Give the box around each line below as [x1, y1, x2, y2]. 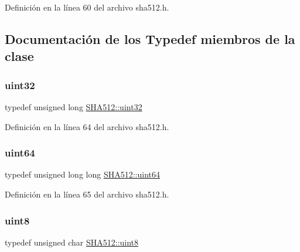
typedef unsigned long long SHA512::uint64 [5, 168, 160, 181]
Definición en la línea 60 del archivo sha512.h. [5, 1, 169, 13]
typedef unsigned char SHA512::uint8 [5, 236, 139, 248]
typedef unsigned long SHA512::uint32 [5, 100, 142, 113]
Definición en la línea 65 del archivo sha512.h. [5, 188, 169, 200]
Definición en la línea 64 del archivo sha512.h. [5, 120, 169, 132]
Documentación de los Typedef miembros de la [5, 29, 295, 47]
